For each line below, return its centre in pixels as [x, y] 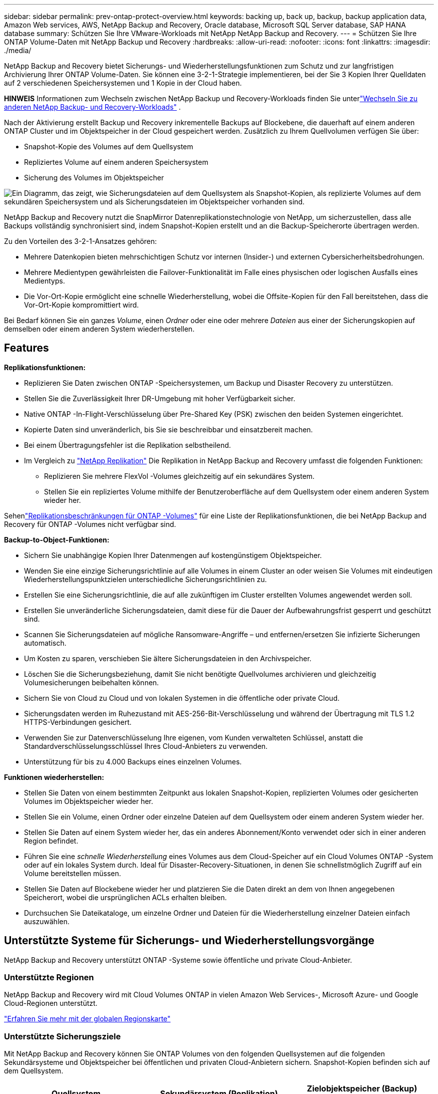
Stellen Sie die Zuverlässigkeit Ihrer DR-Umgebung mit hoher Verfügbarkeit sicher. [160, 398]
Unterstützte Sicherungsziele [62, 1036]
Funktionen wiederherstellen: [54, 777]
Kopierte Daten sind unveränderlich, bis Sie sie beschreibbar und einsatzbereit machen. [168, 429]
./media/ [18, 50]
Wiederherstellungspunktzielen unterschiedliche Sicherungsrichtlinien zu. [145, 579]
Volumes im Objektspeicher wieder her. [89, 801]
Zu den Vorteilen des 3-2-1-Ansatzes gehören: [80, 241]
